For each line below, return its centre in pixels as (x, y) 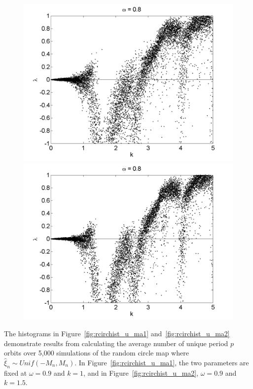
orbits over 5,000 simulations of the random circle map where (96, 353)
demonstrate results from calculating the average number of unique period (116, 343)
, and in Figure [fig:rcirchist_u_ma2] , (141, 372)
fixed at (16, 372)
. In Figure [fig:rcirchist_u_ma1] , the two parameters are (162, 362)
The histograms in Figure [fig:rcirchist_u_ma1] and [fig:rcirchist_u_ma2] (117, 334)
